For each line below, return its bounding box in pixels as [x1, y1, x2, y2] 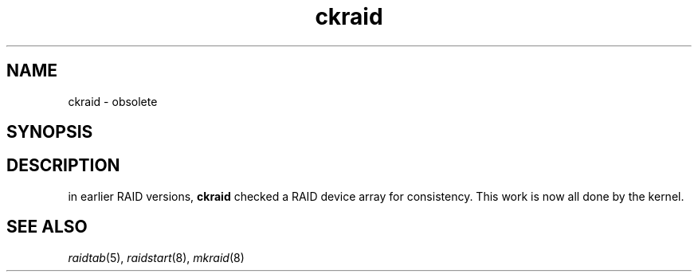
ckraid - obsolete [68, 94, 158, 108]
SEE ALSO [6, 217, 88, 237]
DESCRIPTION [6, 155, 120, 176]
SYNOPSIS [6, 122, 93, 143]
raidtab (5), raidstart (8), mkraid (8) [68, 250, 245, 264]
